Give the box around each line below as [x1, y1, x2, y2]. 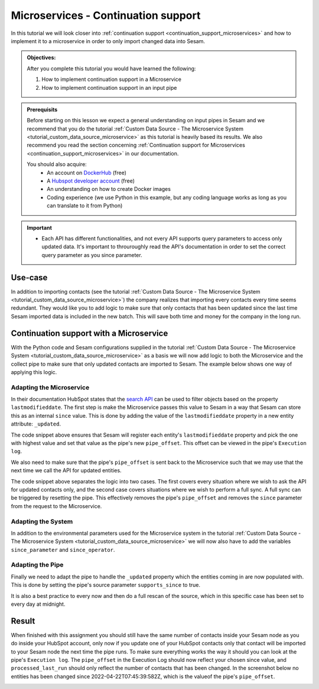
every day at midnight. [11, 600, 66, 607]
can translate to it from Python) [47, 202, 123, 209]
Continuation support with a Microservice [11, 328, 168, 338]
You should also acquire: [27, 161, 87, 168]
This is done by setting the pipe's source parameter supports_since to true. [11, 581, 201, 589]
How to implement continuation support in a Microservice [41, 76, 181, 83]
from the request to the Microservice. [11, 502, 102, 509]
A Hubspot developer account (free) [47, 177, 135, 184]
